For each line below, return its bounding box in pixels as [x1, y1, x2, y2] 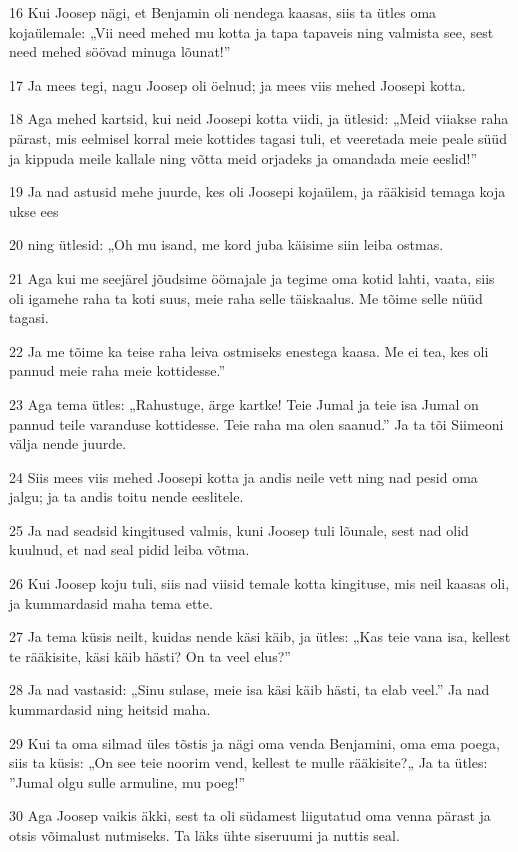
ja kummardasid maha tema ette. [9, 592, 213, 613]
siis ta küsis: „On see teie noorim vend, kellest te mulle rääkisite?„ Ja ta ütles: [9, 752, 488, 773]
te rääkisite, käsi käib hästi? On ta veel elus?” [9, 645, 291, 666]
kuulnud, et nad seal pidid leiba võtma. [9, 539, 250, 560]
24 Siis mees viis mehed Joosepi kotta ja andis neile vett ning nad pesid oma [9, 466, 478, 487]
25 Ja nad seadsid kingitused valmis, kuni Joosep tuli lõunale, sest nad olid [9, 519, 469, 540]
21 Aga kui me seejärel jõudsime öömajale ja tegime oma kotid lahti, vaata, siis [9, 267, 495, 288]
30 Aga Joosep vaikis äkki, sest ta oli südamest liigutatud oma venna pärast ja [9, 805, 491, 826]
